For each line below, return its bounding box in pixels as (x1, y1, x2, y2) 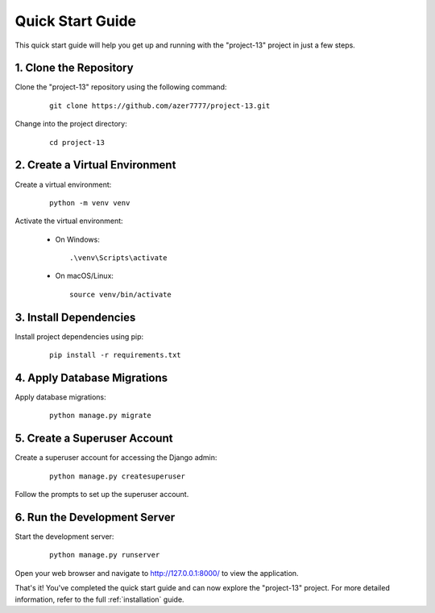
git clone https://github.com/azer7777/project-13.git (49, 101, 271, 110)
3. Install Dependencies (14, 310, 136, 324)
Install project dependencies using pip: (14, 331, 144, 342)
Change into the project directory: (14, 119, 128, 129)
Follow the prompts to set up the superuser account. (14, 490, 189, 499)
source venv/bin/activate (69, 290, 172, 299)
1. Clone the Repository (14, 61, 134, 75)
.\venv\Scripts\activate (69, 254, 168, 263)
